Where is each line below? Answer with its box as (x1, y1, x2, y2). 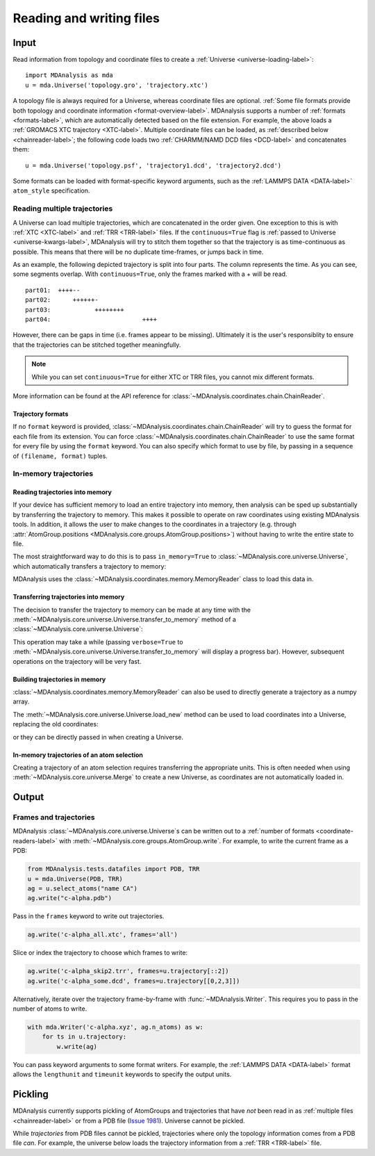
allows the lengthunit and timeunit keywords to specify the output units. (12, 1070, 232, 1079)
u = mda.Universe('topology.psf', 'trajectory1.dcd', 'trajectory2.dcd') (25, 161, 282, 170)
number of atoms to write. (12, 1004, 87, 1013)
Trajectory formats (12, 409, 69, 418)
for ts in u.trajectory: (42, 1033, 127, 1041)
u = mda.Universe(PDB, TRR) (27, 874, 123, 883)
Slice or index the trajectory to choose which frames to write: (12, 949, 187, 957)
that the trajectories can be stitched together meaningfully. (12, 341, 181, 349)
